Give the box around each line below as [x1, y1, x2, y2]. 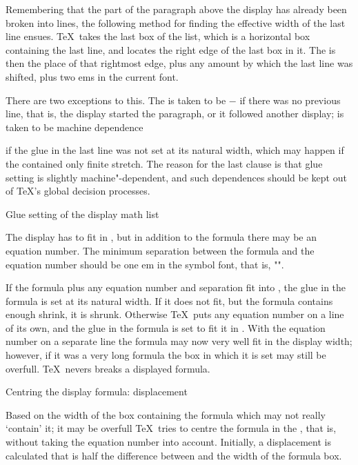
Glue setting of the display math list [6, 206, 159, 221]
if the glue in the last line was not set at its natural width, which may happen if [6, 143, 344, 157]
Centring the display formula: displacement [6, 384, 188, 399]
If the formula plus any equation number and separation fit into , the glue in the [6, 280, 346, 295]
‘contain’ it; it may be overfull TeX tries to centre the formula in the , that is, [6, 421, 337, 435]
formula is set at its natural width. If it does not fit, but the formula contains [6, 293, 333, 308]
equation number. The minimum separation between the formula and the [6, 243, 315, 257]
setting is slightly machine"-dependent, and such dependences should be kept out [6, 170, 347, 184]
